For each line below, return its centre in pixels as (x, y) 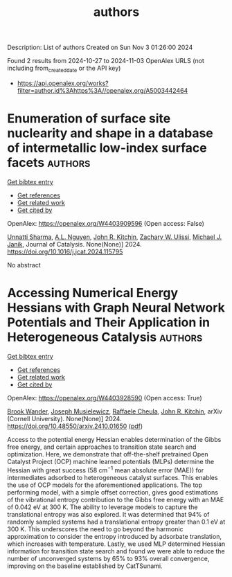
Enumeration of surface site (89, 119)
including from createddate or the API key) (64, 69)
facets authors (49, 163)
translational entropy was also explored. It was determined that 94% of (108, 514)
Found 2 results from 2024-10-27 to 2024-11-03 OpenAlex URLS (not (106, 61)
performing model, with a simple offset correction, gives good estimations (113, 492)
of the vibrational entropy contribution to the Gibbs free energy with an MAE (116, 499)
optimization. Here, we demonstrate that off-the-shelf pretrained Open (108, 454)
